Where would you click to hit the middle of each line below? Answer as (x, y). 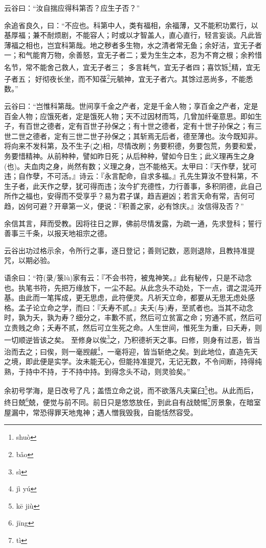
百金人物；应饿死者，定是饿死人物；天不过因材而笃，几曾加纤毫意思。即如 (129, 116)
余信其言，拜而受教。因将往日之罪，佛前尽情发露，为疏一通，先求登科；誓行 (133, 223)
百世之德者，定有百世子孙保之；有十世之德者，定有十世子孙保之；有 (140, 126)
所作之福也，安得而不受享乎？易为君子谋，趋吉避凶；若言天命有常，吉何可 (129, 196)
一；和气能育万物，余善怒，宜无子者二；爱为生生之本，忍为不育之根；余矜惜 (133, 55)
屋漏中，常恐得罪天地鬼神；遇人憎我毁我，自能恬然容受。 (101, 412)
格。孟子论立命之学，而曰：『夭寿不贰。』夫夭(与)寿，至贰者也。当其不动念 (129, 307)
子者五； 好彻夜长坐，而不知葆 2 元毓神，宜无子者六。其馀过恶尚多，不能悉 (129, 78)
